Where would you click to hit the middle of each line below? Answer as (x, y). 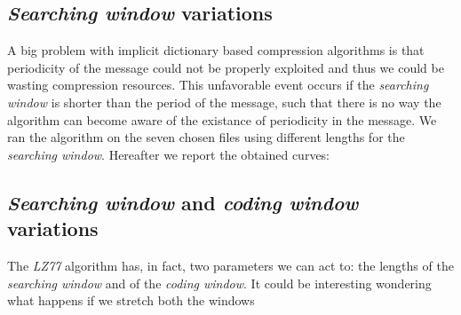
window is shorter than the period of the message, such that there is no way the (224, 102)
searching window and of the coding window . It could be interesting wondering (219, 283)
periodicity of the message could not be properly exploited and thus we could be (226, 67)
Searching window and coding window (183, 202)
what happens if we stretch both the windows (131, 300)
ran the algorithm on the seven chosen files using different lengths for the (206, 137)
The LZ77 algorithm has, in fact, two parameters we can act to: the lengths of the (230, 265)
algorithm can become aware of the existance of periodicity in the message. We (222, 119)
